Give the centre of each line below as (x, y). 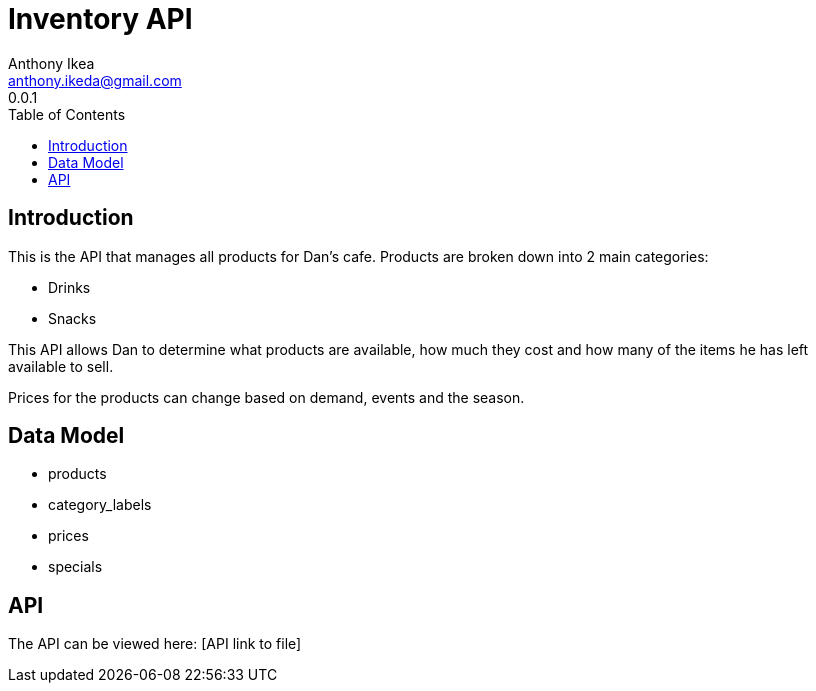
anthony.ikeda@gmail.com (95, 80)
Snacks (72, 318)
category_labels (100, 505)
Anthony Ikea (51, 63)
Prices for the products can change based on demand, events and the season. (266, 397)
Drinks (69, 287)
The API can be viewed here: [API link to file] (155, 644)
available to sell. (61, 366)
